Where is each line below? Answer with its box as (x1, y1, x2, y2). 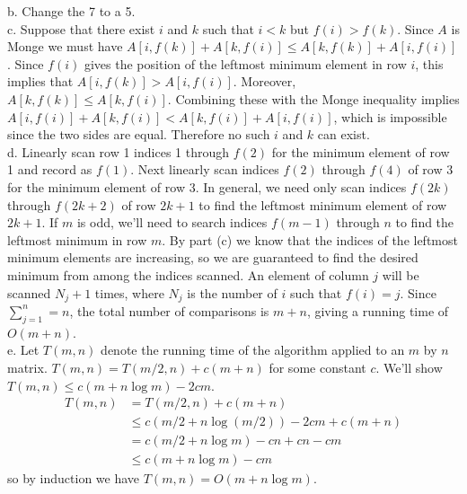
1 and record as (7, 160, 93, 179)
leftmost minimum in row (7, 230, 147, 249)
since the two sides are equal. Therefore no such (7, 125, 270, 144)
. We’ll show (375, 357, 443, 376)
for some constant (269, 357, 366, 376)
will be (382, 265, 419, 284)
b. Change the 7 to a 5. (7, 2, 136, 20)
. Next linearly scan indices (130, 160, 279, 179)
